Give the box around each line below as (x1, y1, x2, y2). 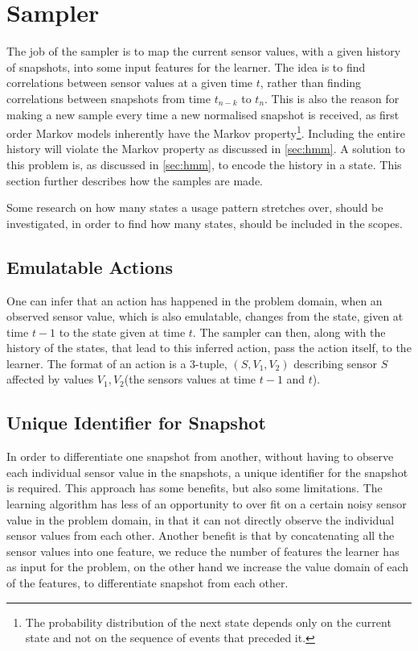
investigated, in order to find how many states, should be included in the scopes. (6, 214, 403, 231)
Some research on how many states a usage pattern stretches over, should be (6, 199, 383, 216)
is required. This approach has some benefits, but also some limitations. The (6, 479, 383, 496)
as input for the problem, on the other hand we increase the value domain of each (6, 558, 409, 575)
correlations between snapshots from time (6, 89, 211, 106)
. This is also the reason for (264, 89, 400, 106)
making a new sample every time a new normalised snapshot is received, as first (6, 106, 400, 122)
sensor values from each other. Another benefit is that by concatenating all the (6, 527, 395, 544)
